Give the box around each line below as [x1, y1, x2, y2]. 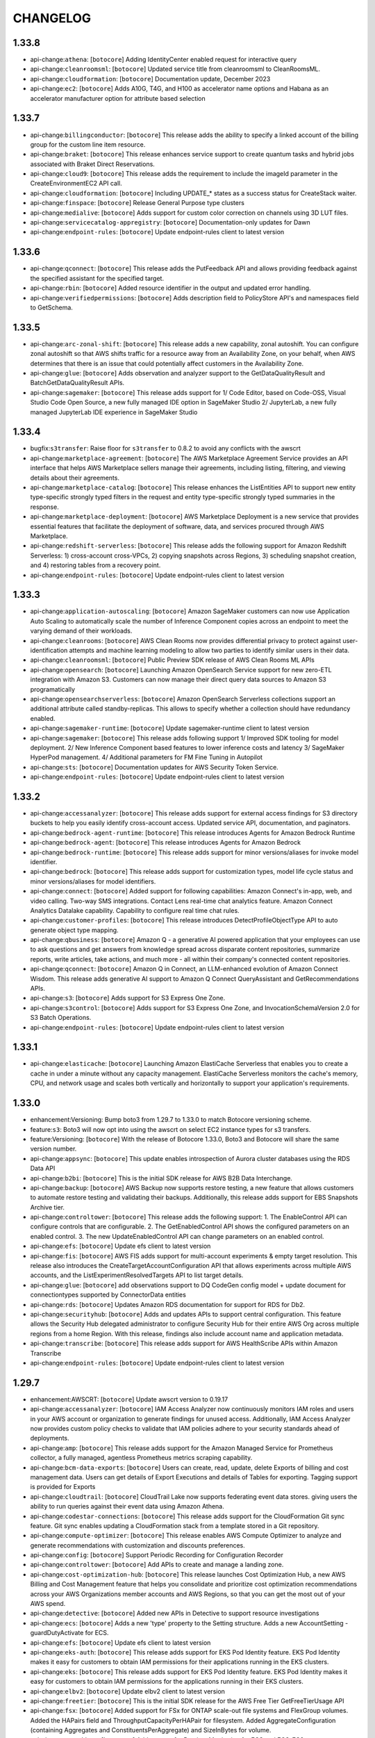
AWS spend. [30, 1600, 66, 1608]
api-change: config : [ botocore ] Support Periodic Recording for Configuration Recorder [30, 1551, 284, 1559]
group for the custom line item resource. [30, 140, 146, 149]
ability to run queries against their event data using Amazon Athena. [30, 1502, 225, 1511]
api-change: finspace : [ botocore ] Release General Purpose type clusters [30, 199, 244, 207]
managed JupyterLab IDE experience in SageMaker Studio [30, 407, 198, 416]
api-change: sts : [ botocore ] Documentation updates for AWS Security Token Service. [30, 763, 279, 771]
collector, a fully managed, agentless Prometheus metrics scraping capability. [30, 1454, 253, 1462]
